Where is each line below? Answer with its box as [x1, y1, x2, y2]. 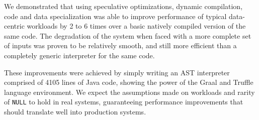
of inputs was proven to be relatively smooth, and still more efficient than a [4, 40, 237, 51]
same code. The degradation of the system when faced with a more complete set [4, 30, 251, 41]
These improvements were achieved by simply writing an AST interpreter [4, 67, 230, 77]
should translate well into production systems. [4, 106, 146, 116]
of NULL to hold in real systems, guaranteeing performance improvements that [4, 96, 243, 107]
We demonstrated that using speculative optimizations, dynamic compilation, [4, 1, 243, 11]
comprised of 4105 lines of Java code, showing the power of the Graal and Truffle [4, 77, 253, 87]
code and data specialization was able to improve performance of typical [4, 11, 227, 21]
